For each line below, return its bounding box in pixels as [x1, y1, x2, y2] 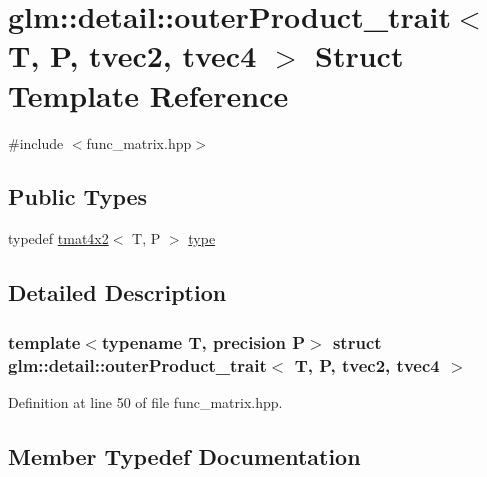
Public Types [8, 181, 148, 212]
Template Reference [8, 74, 289, 115]
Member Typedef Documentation [8, 440, 361, 471]
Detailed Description [8, 277, 227, 308]
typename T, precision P [101, 329, 306, 354]
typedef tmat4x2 [8, 228, 109, 249]
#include [8, 132, 64, 153]
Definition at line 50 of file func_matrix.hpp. [8, 391, 283, 412]
